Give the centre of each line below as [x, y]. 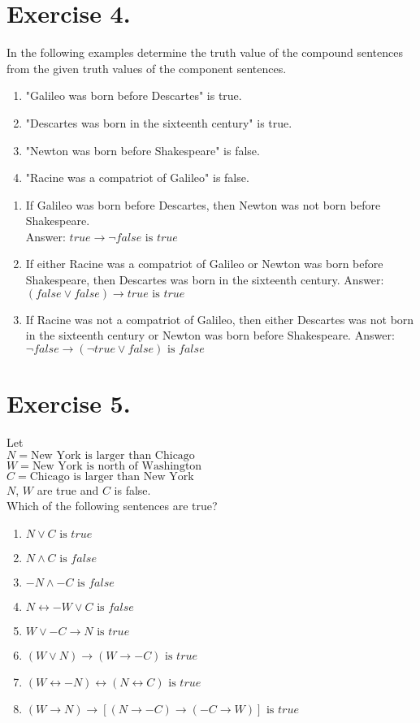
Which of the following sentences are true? [112, 506]
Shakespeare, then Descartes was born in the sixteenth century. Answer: [205, 280]
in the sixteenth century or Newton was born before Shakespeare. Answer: [210, 335]
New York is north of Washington [117, 466]
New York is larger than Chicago [113, 455]
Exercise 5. [69, 403]
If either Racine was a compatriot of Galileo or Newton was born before [204, 264]
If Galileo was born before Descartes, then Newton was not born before [203, 204]
